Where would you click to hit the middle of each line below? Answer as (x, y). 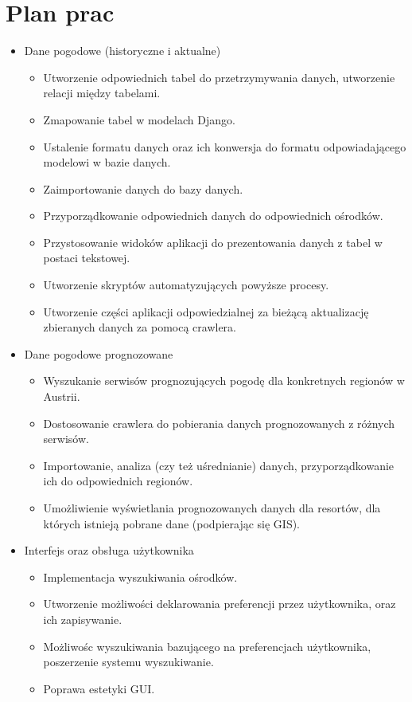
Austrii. (62, 396)
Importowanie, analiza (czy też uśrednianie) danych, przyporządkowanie (219, 465)
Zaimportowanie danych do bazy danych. (143, 188)
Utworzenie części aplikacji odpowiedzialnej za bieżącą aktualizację (206, 311)
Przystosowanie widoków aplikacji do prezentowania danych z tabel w (213, 242)
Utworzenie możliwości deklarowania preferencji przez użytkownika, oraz (220, 604)
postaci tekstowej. (87, 258)
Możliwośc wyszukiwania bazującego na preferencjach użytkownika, (207, 646)
